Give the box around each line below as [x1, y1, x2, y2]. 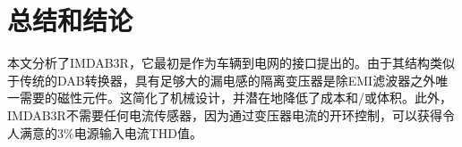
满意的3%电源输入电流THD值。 [19, 123, 202, 142]
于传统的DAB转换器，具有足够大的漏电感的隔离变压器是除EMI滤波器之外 [7, 70, 436, 89]
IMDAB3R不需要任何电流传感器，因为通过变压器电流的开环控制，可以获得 [7, 105, 442, 124]
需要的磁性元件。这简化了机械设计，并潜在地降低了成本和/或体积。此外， [19, 88, 452, 107]
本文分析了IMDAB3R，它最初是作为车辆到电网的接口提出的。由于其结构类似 [7, 53, 455, 72]
